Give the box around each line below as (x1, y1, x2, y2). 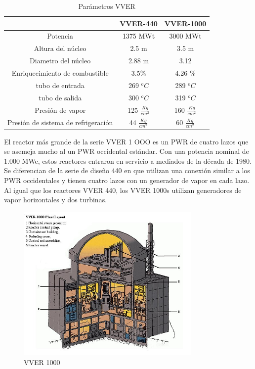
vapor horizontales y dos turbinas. (4, 194, 107, 205)
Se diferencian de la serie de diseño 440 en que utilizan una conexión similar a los (4, 165, 250, 176)
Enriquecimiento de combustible (11, 67, 109, 78)
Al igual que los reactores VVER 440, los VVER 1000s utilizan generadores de (4, 184, 242, 195)
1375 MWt (122, 31, 155, 41)
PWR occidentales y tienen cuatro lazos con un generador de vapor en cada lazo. (4, 175, 250, 185)
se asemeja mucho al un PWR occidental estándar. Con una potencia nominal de (4, 146, 249, 156)
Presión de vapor (35, 104, 86, 115)
